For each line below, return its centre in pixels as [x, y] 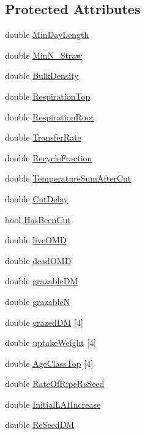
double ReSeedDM [40, 425]
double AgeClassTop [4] [49, 363]
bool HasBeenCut [38, 219]
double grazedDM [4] [44, 322]
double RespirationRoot [50, 116]
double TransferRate [43, 137]
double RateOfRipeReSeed [55, 384]
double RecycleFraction [49, 157]
